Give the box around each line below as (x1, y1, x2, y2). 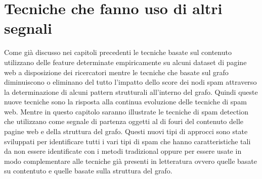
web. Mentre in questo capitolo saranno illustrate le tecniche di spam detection (4, 106, 249, 116)
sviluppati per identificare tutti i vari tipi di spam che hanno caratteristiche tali (4, 136, 251, 146)
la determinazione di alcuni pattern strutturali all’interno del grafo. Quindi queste (4, 86, 258, 97)
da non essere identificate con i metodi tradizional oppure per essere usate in (4, 146, 242, 156)
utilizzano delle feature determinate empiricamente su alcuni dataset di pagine (4, 56, 247, 67)
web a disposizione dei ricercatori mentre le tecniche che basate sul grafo (4, 67, 229, 77)
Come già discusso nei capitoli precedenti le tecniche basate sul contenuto (4, 47, 232, 57)
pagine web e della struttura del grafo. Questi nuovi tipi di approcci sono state (4, 126, 248, 137)
